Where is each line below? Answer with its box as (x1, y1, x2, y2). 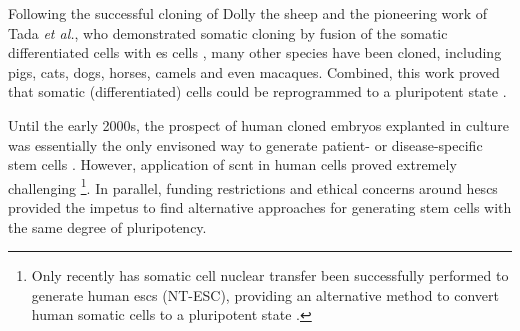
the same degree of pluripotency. (8, 216, 207, 237)
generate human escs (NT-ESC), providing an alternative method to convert (31, 284, 499, 305)
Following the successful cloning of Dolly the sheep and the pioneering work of (8, 3, 488, 23)
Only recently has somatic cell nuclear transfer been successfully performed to (31, 265, 509, 286)
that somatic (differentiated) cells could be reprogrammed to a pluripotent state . (8, 81, 507, 102)
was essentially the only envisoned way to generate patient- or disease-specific (8, 134, 483, 155)
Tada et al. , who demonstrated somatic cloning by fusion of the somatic (8, 22, 448, 43)
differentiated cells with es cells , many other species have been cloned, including (8, 42, 502, 63)
